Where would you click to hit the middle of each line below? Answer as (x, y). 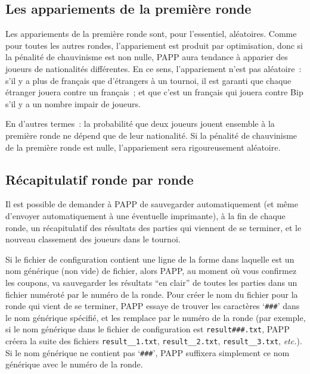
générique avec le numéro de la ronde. (74, 364)
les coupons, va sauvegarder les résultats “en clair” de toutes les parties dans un (151, 282)
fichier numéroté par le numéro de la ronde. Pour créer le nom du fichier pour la (152, 294)
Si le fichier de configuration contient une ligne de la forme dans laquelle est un (150, 259)
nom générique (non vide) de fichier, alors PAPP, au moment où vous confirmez (151, 271)
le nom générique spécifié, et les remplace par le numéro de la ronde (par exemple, (156, 317)
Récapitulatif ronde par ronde (100, 179)
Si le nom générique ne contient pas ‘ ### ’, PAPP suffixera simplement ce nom (148, 352)
